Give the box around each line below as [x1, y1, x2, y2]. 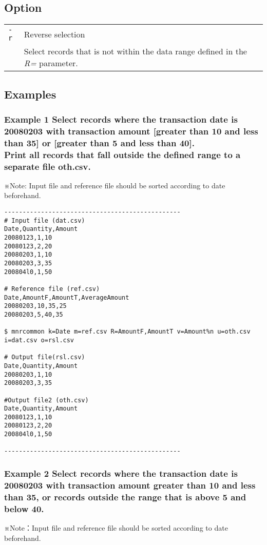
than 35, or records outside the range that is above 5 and [4, 490, 246, 503]
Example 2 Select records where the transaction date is [4, 467, 238, 480]
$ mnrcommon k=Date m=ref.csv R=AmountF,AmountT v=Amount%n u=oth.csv [4, 328, 251, 336]
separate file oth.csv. [4, 160, 91, 172]
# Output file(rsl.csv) [4, 354, 85, 361]
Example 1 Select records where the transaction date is [4, 112, 238, 125]
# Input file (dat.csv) [4, 217, 85, 224]
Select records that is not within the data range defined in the [24, 45, 247, 57]
